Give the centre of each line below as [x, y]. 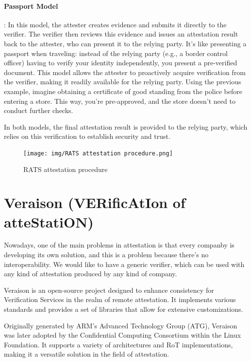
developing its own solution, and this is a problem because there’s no [106, 255]
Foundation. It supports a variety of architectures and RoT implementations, [118, 344]
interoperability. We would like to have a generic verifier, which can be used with [124, 264]
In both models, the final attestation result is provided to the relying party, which [126, 126]
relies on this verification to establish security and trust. [87, 136]
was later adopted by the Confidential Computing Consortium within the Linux [123, 335]
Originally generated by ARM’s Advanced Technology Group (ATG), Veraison [121, 325]
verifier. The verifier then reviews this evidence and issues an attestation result [121, 34]
